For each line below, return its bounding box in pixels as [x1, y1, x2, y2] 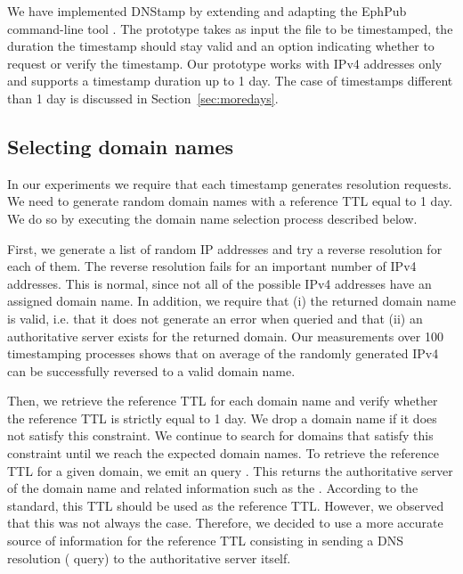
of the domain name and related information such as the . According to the [7, 479, 418, 497]
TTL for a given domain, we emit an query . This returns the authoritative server [7, 461, 453, 480]
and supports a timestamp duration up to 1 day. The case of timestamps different [7, 71, 453, 90]
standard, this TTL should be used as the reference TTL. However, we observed [7, 496, 444, 514]
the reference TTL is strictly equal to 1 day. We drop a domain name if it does [7, 408, 437, 427]
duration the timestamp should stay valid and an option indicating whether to [7, 37, 435, 55]
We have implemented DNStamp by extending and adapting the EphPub [7, 2, 407, 20]
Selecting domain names [7, 132, 233, 160]
